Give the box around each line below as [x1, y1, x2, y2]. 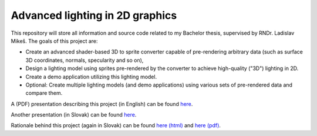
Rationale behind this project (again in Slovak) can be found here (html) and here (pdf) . [11, 122, 221, 129]
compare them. [25, 89, 63, 97]
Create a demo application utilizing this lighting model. [25, 73, 157, 80]
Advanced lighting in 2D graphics [11, 9, 177, 22]
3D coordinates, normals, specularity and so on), [25, 57, 144, 64]
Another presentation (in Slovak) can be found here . [11, 111, 137, 118]
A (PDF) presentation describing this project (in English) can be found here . [11, 100, 193, 107]
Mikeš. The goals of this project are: [11, 37, 98, 44]
